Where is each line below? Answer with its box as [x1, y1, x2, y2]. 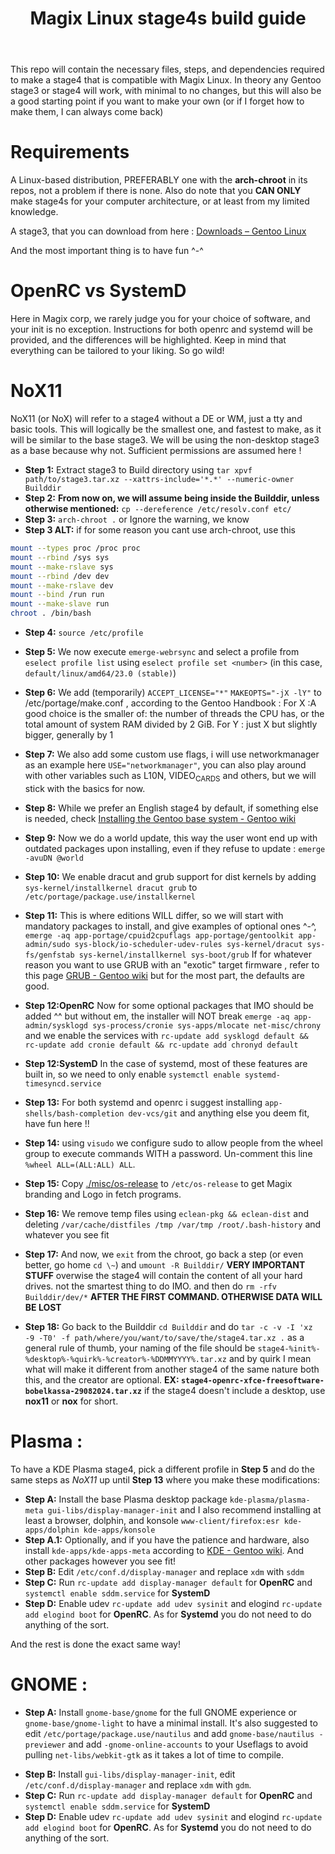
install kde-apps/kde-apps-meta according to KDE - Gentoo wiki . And [24, 1544, 305, 1556]
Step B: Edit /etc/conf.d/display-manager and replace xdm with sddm [24, 1565, 305, 1577]
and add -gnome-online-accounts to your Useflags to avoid [68, 1738, 309, 1750]
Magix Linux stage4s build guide [29, 7, 307, 30]
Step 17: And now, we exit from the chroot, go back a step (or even [24, 1248, 304, 1260]
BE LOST [24, 1301, 62, 1313]
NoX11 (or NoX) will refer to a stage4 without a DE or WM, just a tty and [10, 413, 303, 424]
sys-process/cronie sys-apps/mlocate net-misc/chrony [92, 1020, 322, 1031]
